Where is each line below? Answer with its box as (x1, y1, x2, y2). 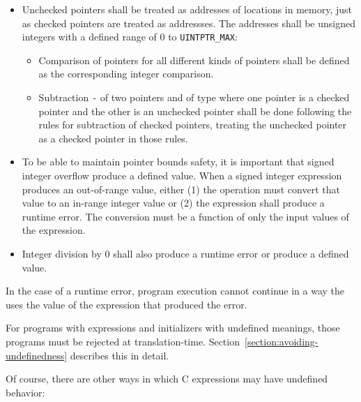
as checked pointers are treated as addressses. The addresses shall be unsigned (22, 15, 356, 30)
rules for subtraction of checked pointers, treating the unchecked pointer (38, 117, 347, 132)
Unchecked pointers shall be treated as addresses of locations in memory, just (22, 2, 353, 16)
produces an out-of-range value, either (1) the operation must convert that (22, 181, 340, 196)
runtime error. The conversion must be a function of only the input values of (22, 209, 349, 223)
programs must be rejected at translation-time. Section (6, 334, 240, 348)
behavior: (6, 385, 45, 399)
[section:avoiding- (245, 334, 318, 348)
